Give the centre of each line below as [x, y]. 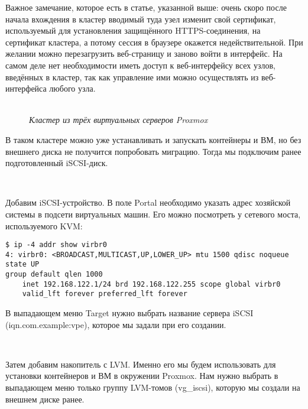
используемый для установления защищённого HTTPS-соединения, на [133, 30]
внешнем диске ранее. [45, 399]
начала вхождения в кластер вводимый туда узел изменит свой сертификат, [141, 19]
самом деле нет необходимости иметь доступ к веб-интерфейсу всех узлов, [140, 65]
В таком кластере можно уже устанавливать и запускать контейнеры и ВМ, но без [153, 139]
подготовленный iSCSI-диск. [57, 163]
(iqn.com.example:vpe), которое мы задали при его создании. [116, 324]
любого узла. [72, 88]
